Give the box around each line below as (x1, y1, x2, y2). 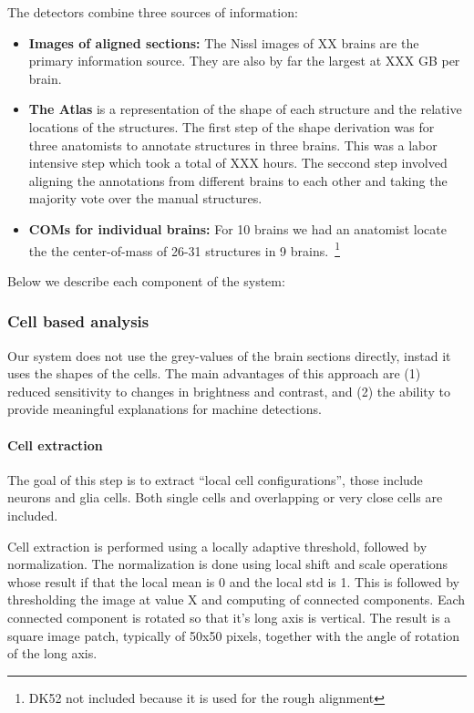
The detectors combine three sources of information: (7, 3, 298, 21)
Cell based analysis (7, 310, 149, 333)
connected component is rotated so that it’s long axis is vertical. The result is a (7, 607, 451, 626)
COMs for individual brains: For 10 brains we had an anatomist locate (28, 219, 447, 238)
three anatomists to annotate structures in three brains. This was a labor (28, 135, 438, 154)
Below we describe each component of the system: (7, 271, 285, 290)
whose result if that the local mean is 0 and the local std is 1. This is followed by (7, 572, 459, 591)
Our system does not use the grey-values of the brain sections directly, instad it (7, 346, 451, 365)
